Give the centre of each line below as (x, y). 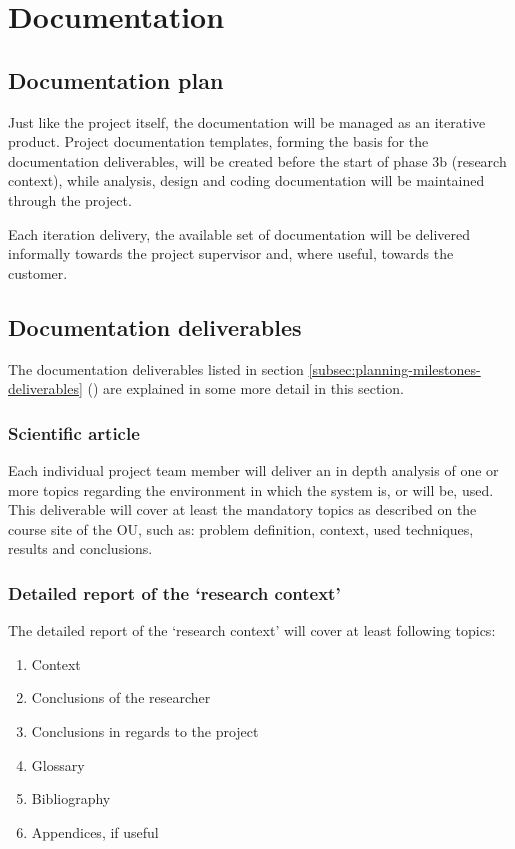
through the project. (70, 199)
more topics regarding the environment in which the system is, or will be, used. (251, 489)
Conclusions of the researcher (121, 697)
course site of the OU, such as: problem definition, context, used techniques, (241, 528)
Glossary (58, 764)
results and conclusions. (80, 548)
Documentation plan (116, 79)
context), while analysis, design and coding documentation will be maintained (246, 180)
